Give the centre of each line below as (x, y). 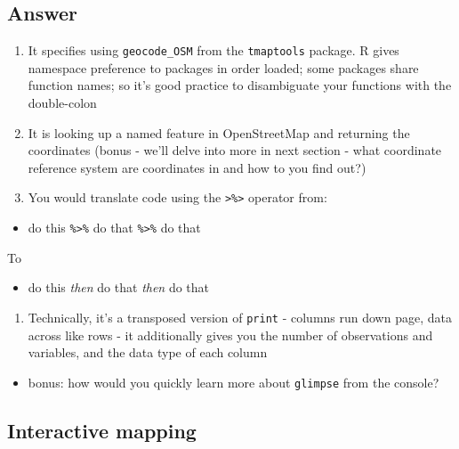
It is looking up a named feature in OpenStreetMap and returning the (219, 132)
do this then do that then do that (119, 287)
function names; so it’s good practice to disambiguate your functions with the (240, 85)
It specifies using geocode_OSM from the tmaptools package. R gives (213, 50)
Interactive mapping (102, 430)
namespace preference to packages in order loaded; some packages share (223, 67)
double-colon (62, 103)
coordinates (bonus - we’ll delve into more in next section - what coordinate (235, 150)
